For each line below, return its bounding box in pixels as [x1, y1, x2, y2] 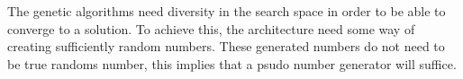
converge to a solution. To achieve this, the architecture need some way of [7, 19, 415, 38]
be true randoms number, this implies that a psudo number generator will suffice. [7, 54, 457, 73]
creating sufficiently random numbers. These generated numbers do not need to [7, 37, 445, 56]
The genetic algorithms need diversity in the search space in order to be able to [7, 2, 446, 20]
